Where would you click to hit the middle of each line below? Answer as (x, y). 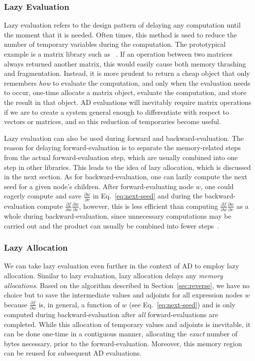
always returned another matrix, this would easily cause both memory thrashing (125, 63)
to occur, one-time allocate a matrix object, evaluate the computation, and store (125, 92)
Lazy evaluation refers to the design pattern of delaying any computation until (122, 25)
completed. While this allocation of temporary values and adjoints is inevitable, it (127, 324)
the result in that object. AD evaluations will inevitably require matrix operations (128, 102)
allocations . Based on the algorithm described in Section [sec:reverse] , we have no (127, 285)
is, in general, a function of (79, 304)
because (16, 304)
